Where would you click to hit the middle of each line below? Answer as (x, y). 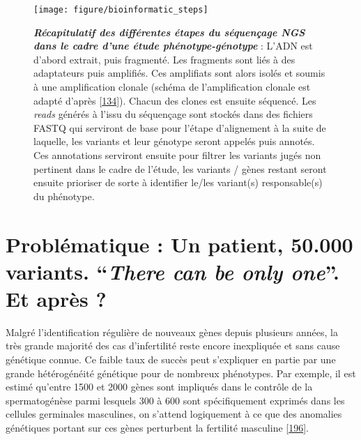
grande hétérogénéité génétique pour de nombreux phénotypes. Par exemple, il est (181, 373)
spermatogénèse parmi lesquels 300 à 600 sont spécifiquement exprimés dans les (175, 400)
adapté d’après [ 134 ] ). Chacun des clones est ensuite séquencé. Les (175, 100)
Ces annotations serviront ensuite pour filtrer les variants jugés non (177, 155)
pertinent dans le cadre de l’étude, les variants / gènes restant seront (180, 168)
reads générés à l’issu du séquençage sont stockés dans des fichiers (173, 114)
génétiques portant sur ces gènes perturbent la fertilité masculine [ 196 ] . (158, 428)
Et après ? (56, 298)
